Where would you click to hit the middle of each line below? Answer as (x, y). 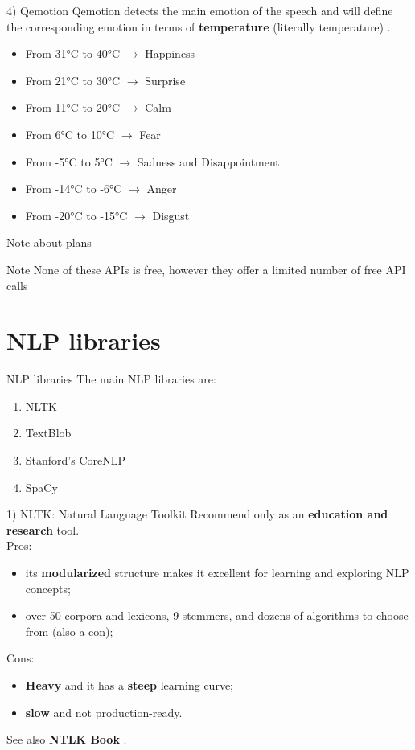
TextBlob (48, 433)
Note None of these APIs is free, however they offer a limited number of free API (206, 269)
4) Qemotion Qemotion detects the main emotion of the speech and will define (200, 10)
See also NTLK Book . (67, 739)
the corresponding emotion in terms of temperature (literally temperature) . (199, 26)
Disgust (171, 215)
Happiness (170, 53)
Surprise (165, 80)
